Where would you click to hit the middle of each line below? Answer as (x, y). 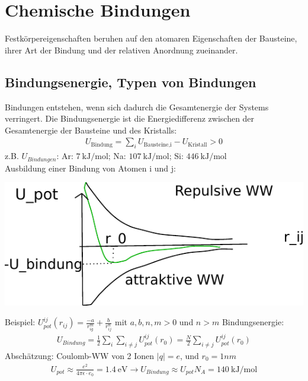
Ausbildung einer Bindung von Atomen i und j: (90, 168)
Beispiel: (20, 322)
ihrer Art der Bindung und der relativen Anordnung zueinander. (121, 50)
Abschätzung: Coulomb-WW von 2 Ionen (80, 356)
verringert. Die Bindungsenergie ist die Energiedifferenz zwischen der (130, 118)
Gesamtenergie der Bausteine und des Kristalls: (91, 130)
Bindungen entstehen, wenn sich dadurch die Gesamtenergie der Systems (137, 107)
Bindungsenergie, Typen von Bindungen (131, 82)
